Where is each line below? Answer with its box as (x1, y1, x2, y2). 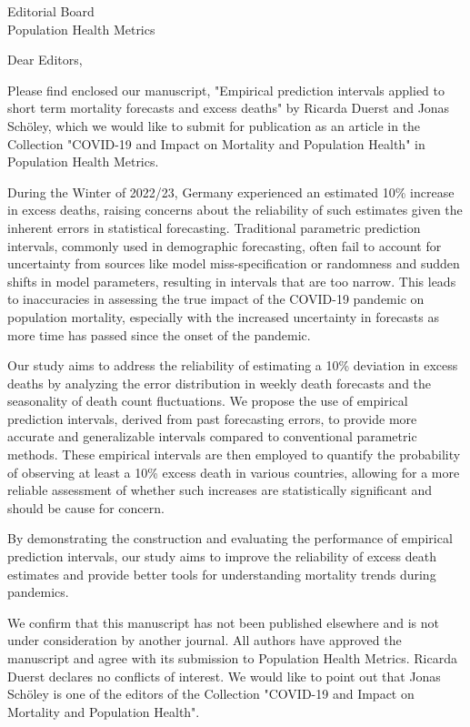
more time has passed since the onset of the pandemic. (7, 325, 311, 344)
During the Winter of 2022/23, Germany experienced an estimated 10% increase (7, 182, 455, 201)
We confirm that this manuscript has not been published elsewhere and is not (7, 612, 440, 631)
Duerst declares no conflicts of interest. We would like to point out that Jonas (7, 666, 441, 685)
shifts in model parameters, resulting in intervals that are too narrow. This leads (7, 271, 456, 290)
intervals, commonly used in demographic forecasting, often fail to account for (7, 236, 442, 255)
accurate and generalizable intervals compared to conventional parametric (7, 427, 417, 446)
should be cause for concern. (7, 498, 165, 517)
